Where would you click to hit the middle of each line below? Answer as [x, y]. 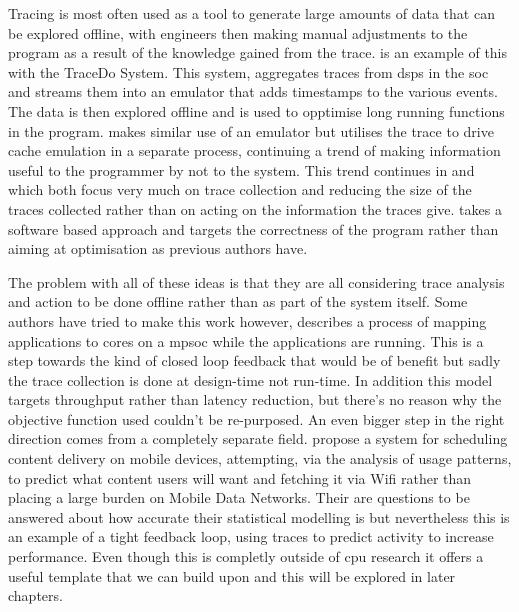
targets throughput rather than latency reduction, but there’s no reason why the [255, 399]
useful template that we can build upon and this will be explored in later [232, 575]
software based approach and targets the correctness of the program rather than [253, 228]
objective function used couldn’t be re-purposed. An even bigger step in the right [256, 418]
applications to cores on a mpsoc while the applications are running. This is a [246, 340]
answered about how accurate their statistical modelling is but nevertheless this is [259, 516]
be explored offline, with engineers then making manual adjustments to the [238, 32]
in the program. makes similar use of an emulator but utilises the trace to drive [251, 130]
